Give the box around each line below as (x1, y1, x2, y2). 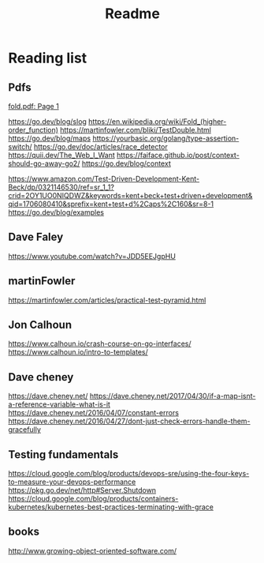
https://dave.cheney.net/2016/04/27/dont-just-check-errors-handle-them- (8, 416, 251, 426)
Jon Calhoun (8, 318, 73, 332)
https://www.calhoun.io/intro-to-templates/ (8, 347, 148, 357)
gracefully (8, 425, 42, 434)
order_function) (8, 126, 59, 134)
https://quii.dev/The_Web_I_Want (8, 151, 116, 160)
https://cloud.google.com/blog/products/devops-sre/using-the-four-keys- (8, 469, 250, 479)
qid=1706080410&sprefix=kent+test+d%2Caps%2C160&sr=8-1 (8, 199, 214, 208)
